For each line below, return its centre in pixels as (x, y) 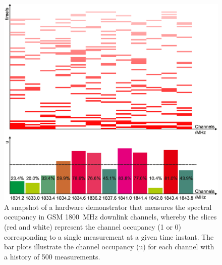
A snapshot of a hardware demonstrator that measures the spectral (108, 207)
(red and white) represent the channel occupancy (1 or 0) (93, 226)
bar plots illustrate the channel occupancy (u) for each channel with (109, 247)
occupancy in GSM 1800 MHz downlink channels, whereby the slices (110, 217)
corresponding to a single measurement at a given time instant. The (109, 236)
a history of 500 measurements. (52, 256)
